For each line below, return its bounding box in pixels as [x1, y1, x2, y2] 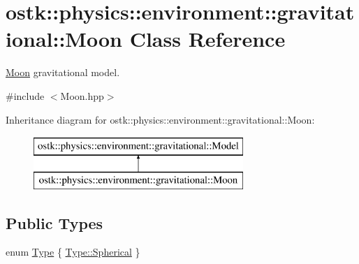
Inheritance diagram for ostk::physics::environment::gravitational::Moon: [6, 112, 315, 126]
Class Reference [129, 24, 286, 53]
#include [6, 88, 45, 103]
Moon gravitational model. [6, 65, 120, 80]
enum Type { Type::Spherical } [6, 244, 140, 259]
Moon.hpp [60, 88, 104, 103]
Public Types [6, 212, 103, 233]
